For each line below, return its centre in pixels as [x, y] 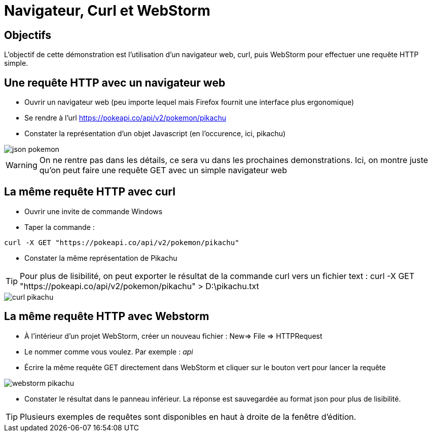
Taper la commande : [60, 227]
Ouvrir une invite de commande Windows [94, 211]
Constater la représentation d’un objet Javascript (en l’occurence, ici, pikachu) [155, 134]
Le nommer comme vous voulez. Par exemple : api [109, 351]
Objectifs [28, 35]
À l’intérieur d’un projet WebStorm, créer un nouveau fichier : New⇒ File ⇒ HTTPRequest [173, 336]
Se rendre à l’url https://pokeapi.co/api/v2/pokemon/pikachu [125, 118]
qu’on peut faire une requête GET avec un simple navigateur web [163, 170]
